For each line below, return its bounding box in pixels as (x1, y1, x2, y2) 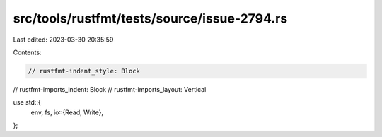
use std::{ (13, 98, 42, 107)
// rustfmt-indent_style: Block (28, 67, 141, 75)
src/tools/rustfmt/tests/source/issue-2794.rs (13, 11, 288, 26)
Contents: (13, 48, 42, 56)
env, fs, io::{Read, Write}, (30, 108, 104, 117)
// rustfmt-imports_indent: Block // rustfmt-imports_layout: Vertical (13, 85, 207, 93)
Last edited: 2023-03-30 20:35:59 (13, 35, 114, 44)
